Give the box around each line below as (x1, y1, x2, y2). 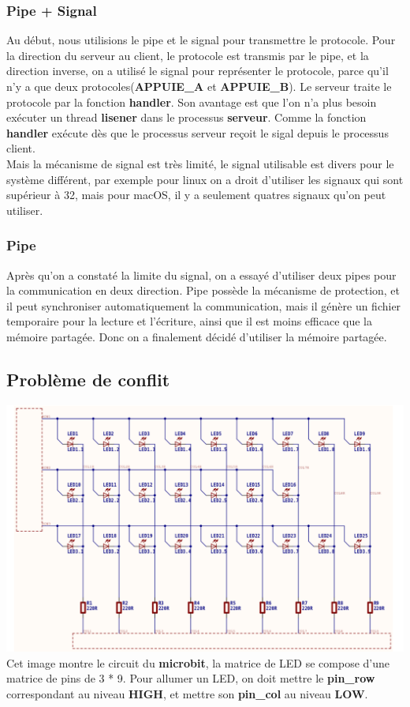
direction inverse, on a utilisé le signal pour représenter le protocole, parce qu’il (6, 62, 389, 79)
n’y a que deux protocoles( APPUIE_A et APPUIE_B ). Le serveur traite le (6, 78, 392, 94)
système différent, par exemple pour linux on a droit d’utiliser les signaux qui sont (6, 171, 404, 187)
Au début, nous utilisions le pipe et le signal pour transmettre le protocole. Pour (6, 32, 396, 48)
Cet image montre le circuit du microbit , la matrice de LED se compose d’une (6, 654, 390, 671)
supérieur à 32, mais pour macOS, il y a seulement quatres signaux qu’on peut (6, 186, 386, 203)
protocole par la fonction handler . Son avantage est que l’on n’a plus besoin (6, 93, 377, 110)
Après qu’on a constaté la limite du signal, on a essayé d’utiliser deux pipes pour (6, 266, 397, 283)
